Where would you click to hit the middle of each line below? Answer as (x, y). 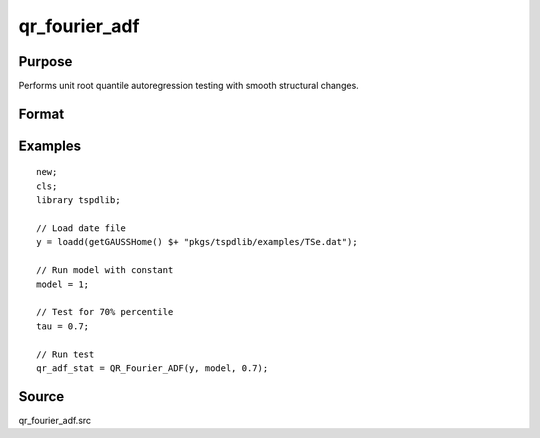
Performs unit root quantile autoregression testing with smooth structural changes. (188, 86)
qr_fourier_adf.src (55, 420)
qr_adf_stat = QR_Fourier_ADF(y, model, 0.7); (152, 368)
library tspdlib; (78, 200)
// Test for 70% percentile (105, 312)
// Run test (65, 354)
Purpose (45, 61)
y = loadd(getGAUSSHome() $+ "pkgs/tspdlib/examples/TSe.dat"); (197, 242)
